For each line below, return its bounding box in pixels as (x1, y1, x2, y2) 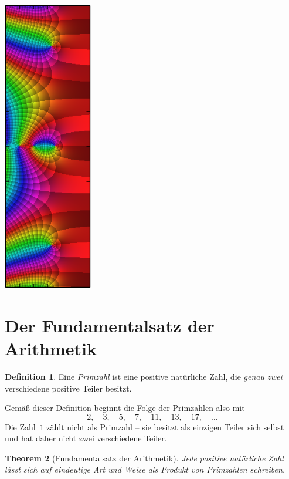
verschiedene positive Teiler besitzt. (5, 382, 132, 394)
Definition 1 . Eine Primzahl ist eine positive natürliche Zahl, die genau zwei (5, 370, 283, 382)
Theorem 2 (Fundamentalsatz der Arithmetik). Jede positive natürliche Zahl (5, 451, 284, 464)
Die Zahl (5, 420, 36, 433)
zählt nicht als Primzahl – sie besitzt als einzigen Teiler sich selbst (46, 420, 284, 433)
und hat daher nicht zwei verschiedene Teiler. (5, 432, 167, 444)
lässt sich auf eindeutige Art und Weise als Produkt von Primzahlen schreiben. (5, 463, 285, 475)
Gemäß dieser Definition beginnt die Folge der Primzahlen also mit (5, 402, 245, 414)
